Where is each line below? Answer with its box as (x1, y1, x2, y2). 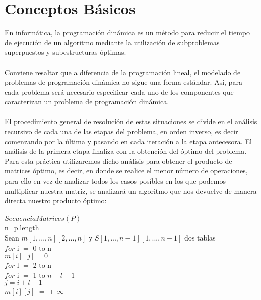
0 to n (33, 242, 52, 253)
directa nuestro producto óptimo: (5, 195, 107, 206)
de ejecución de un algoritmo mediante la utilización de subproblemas (5, 37, 220, 47)
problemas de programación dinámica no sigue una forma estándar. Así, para (5, 77, 242, 87)
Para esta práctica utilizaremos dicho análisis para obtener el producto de (5, 155, 232, 166)
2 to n (33, 260, 52, 270)
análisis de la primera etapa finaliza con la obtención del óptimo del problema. (5, 146, 247, 156)
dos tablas (184, 232, 216, 243)
